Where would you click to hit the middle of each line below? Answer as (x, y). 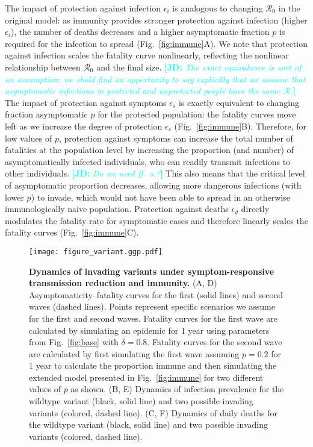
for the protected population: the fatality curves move (197, 114)
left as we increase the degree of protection (84, 126)
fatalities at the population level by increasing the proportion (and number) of (149, 150)
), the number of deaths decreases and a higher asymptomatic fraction (140, 32)
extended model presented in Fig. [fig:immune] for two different (146, 377)
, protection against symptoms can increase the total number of (176, 138)
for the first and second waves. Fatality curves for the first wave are (153, 318)
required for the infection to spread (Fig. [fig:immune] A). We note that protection (156, 43)
